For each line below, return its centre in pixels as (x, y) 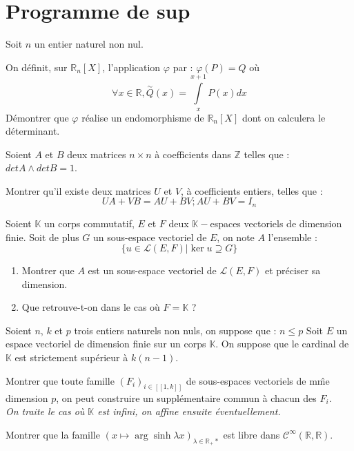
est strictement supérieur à (71, 357)
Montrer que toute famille (60, 380)
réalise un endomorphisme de (143, 117)
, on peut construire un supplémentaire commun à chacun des (186, 397)
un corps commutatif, (89, 223)
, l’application (131, 67)
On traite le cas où (45, 411)
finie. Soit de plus (42, 237)
